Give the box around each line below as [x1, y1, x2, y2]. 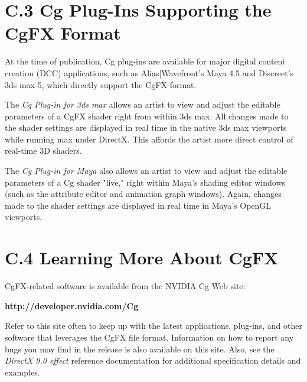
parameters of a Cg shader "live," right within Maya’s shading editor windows [5, 176, 286, 188]
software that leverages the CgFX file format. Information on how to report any [5, 331, 294, 343]
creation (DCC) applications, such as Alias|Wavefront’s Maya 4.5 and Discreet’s [5, 66, 294, 79]
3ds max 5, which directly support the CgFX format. [5, 78, 197, 90]
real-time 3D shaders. [5, 144, 82, 157]
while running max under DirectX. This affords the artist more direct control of [5, 132, 293, 145]
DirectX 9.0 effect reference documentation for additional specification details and [5, 354, 301, 367]
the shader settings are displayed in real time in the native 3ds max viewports [5, 121, 287, 134]
